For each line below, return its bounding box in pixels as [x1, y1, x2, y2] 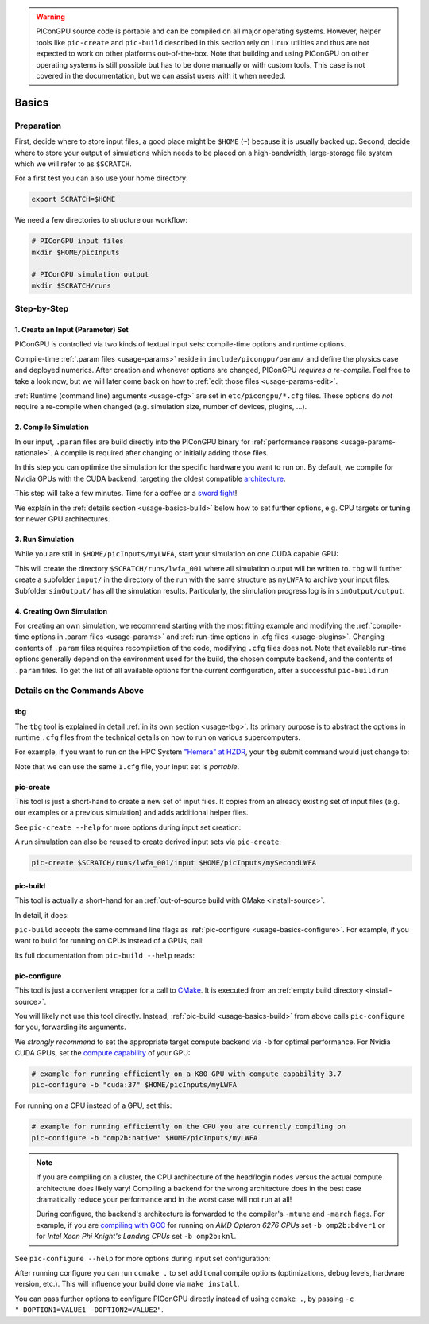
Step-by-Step [14, 303, 69, 314]
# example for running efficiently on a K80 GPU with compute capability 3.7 [31, 1070, 342, 1078]
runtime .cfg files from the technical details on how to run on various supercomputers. [14, 732, 301, 742]
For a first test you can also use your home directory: [14, 173, 188, 183]
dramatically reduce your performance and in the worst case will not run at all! [36, 1194, 292, 1204]
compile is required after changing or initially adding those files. [60, 448, 269, 458]
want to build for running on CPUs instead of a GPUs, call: [14, 936, 204, 946]
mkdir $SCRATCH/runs [31, 281, 111, 290]
